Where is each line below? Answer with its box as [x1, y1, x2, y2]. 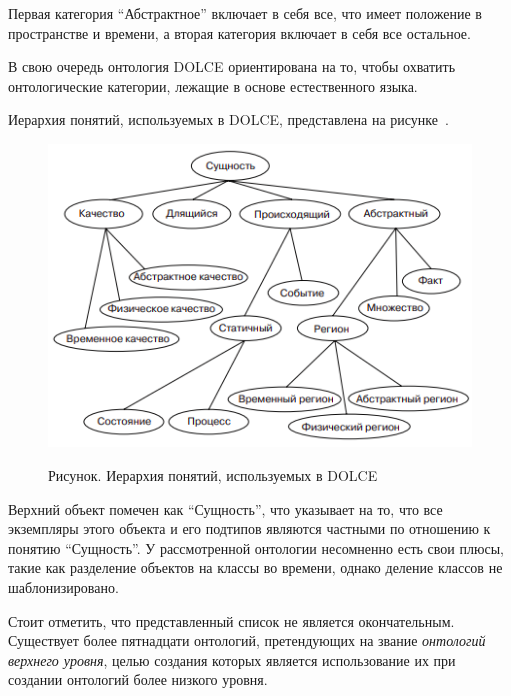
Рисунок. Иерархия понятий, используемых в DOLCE [48, 464, 378, 485]
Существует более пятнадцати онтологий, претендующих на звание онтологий [8, 630, 486, 651]
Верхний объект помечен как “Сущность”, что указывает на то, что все [8, 498, 443, 519]
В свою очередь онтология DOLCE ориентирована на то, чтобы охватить [8, 56, 456, 77]
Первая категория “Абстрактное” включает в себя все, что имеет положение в [8, 3, 482, 23]
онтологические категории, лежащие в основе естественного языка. [8, 75, 418, 96]
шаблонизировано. [8, 576, 119, 597]
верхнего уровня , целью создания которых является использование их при [8, 649, 456, 670]
